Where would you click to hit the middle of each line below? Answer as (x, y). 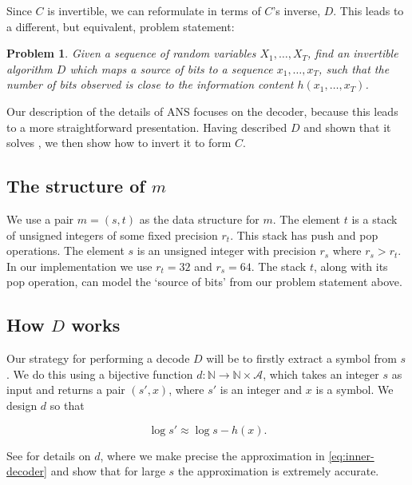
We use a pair (40, 219)
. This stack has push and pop (304, 235)
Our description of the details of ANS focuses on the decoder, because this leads (202, 111)
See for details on (49, 455)
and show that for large (108, 471)
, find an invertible (353, 53)
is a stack (374, 219)
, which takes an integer (321, 374)
